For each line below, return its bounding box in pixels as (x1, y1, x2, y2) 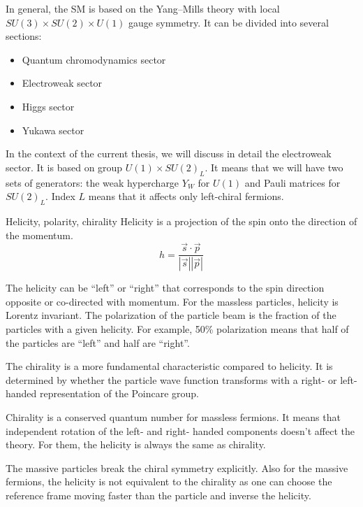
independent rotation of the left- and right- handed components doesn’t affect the (6, 423, 355, 438)
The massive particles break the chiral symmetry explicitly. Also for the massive (6, 460, 348, 475)
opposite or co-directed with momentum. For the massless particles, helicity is (6, 294, 339, 308)
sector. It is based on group (6, 159, 123, 174)
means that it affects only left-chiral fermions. (88, 189, 284, 203)
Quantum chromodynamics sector (22, 52, 166, 66)
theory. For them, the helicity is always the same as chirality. (6, 437, 266, 452)
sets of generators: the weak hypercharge (6, 175, 179, 190)
